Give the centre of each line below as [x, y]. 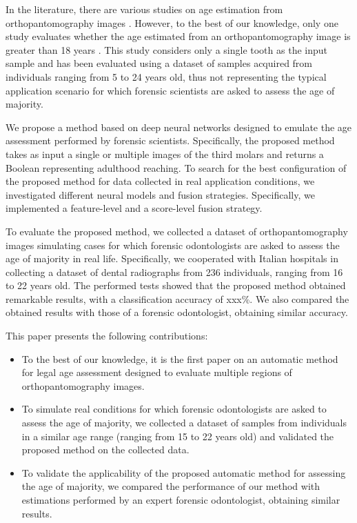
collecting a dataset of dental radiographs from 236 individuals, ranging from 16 [174, 272]
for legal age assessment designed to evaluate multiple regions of [157, 372]
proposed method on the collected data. [105, 450]
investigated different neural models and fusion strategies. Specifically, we [160, 194]
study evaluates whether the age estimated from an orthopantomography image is [178, 36]
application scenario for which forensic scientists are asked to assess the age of [170, 90]
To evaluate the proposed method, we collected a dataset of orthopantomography [177, 231]
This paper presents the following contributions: [107, 336]
